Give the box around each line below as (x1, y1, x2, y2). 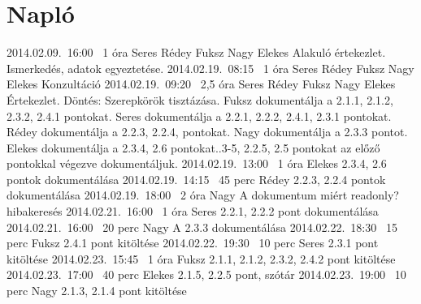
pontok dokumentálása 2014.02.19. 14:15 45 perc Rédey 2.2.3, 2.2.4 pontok (7, 170, 386, 187)
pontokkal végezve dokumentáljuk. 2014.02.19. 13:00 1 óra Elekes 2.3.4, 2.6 (7, 155, 387, 172)
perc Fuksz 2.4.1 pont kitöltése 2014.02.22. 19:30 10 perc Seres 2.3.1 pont (7, 234, 379, 251)
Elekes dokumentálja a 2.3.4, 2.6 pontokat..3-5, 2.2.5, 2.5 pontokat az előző (7, 139, 380, 156)
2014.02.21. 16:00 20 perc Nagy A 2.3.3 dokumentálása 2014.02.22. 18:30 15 (7, 218, 397, 235)
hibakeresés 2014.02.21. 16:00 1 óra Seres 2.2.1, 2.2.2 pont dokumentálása (7, 203, 379, 220)
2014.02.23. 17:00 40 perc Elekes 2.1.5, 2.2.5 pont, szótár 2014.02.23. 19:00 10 (7, 266, 406, 283)
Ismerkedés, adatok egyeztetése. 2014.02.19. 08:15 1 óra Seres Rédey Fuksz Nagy (7, 59, 414, 76)
